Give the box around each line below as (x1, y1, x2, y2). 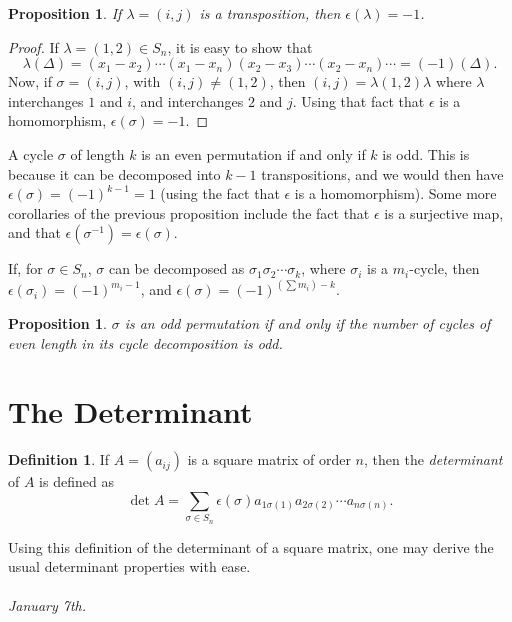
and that (8, 222, 61, 243)
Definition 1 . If (8, 449, 110, 470)
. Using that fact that (292, 90, 425, 111)
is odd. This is (382, 143, 470, 164)
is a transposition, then (199, 3, 341, 23)
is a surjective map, (384, 202, 504, 223)
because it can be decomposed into (8, 163, 221, 184)
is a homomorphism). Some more (294, 183, 497, 204)
